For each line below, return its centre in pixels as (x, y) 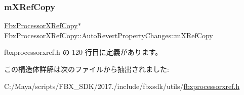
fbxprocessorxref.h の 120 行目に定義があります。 (83, 52)
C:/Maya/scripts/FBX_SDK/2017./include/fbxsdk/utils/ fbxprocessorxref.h (122, 86)
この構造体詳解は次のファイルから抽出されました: (87, 69)
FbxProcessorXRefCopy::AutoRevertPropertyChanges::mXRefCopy (109, 35)
